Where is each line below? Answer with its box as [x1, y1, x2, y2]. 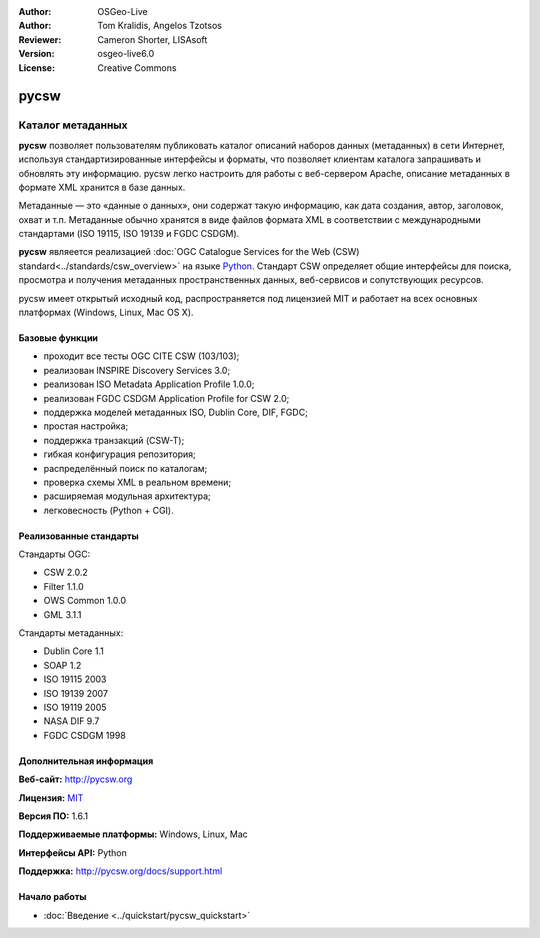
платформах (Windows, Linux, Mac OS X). [18, 306, 194, 319]
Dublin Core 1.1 [43, 645, 104, 657]
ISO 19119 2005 [43, 701, 107, 713]
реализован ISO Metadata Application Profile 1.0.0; [43, 378, 255, 390]
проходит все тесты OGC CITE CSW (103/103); [43, 350, 240, 362]
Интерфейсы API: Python [18, 846, 127, 859]
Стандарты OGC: [18, 548, 91, 560]
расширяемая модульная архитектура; [43, 490, 212, 502]
